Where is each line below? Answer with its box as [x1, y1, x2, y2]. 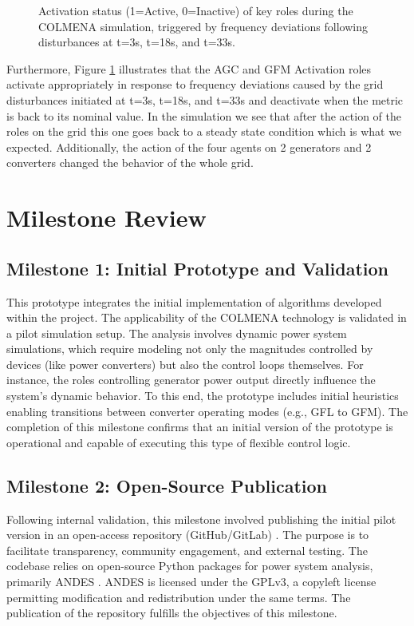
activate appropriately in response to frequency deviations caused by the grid [6, 76, 384, 93]
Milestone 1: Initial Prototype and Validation [6, 256, 388, 280]
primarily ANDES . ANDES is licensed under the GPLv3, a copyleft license [6, 573, 377, 590]
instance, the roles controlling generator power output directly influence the [6, 371, 376, 388]
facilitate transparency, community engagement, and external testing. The [6, 541, 368, 558]
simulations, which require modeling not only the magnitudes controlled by [6, 340, 373, 357]
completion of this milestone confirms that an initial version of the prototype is [6, 418, 393, 435]
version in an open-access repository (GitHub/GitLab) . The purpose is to [6, 526, 369, 543]
